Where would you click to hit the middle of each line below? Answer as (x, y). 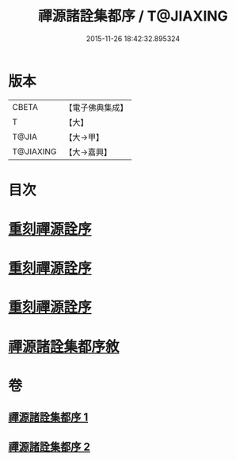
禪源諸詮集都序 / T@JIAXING (133, 16)
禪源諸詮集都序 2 (49, 446)
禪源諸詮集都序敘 (64, 347)
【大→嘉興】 (88, 152)
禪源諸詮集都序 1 (48, 417)
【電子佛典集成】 (96, 108)
